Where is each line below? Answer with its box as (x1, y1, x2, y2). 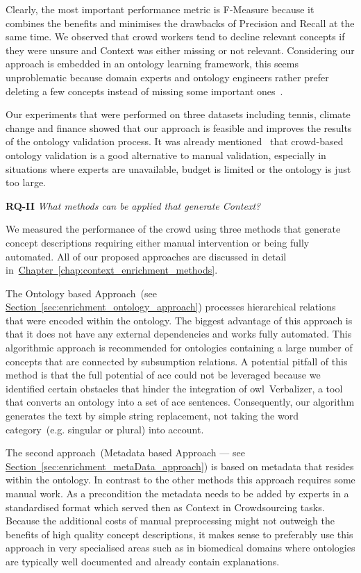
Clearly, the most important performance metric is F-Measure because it (6, 2, 314, 16)
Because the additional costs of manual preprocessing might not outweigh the (6, 513, 335, 528)
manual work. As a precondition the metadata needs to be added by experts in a (6, 486, 349, 500)
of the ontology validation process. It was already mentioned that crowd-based (6, 134, 344, 149)
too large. (6, 175, 46, 190)
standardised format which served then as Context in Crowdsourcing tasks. (6, 499, 325, 514)
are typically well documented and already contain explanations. (6, 554, 280, 568)
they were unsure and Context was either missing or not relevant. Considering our (6, 42, 355, 57)
